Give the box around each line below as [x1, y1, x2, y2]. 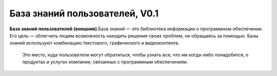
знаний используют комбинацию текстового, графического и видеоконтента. [9, 40, 180, 46]
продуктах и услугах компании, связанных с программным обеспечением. [22, 59, 188, 65]
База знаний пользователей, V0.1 [9, 8, 159, 19]
